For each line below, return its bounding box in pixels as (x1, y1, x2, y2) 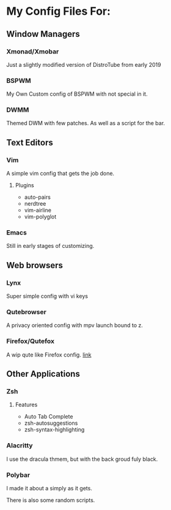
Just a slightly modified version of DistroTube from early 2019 (6, 61, 161, 68)
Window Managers (6, 29, 81, 39)
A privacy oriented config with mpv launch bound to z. (6, 322, 144, 329)
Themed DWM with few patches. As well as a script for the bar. (6, 120, 166, 127)
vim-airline (24, 207, 52, 214)
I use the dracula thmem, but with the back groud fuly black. (6, 455, 158, 463)
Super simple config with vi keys (6, 293, 89, 300)
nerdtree (24, 200, 46, 207)
